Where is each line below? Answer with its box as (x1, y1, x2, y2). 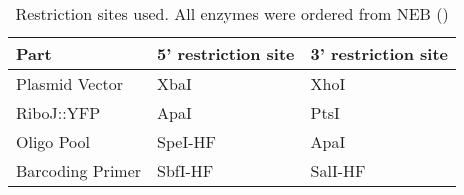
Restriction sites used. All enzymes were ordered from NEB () (15, 2, 449, 25)
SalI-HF (310, 159, 366, 182)
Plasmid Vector (16, 72, 124, 95)
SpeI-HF (157, 130, 216, 153)
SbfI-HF (157, 159, 214, 182)
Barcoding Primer (16, 159, 142, 182)
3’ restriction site (310, 42, 449, 65)
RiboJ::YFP (16, 101, 101, 124)
